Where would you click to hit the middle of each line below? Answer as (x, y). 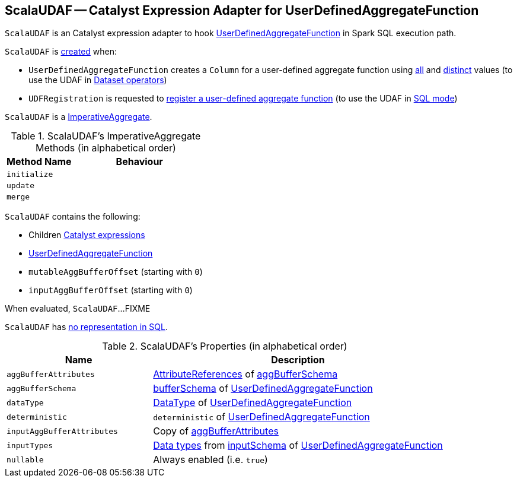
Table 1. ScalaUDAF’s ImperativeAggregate (106, 136)
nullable (25, 459)
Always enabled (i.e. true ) (210, 460)
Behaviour (139, 162)
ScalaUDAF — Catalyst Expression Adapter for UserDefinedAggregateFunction (242, 10)
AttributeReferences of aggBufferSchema (245, 374)
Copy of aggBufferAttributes (216, 431)
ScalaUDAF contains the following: (73, 217)
